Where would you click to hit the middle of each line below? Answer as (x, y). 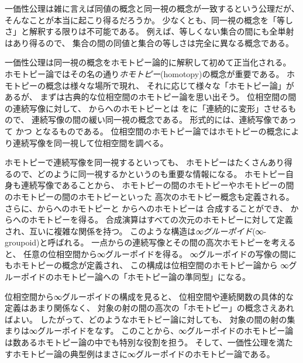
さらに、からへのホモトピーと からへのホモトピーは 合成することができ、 (146, 208)
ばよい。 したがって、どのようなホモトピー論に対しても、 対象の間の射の (146, 319)
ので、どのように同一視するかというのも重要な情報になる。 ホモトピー (149, 173)
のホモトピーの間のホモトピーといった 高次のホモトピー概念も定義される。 (149, 196)
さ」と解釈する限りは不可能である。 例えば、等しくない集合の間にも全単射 (149, 31)
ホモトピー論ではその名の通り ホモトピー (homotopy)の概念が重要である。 (144, 73)
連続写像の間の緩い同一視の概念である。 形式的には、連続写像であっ (164, 120)
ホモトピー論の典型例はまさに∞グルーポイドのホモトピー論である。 (144, 353)
